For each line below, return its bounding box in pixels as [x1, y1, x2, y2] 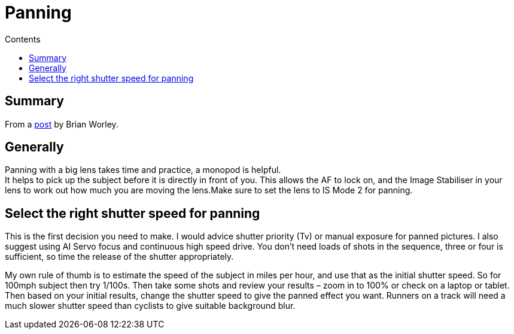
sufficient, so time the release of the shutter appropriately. [5, 251, 234, 262]
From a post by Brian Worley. [5, 119, 118, 129]
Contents [5, 34, 41, 44]
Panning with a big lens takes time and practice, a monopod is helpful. [5, 165, 281, 175]
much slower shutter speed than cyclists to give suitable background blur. [5, 300, 296, 311]
